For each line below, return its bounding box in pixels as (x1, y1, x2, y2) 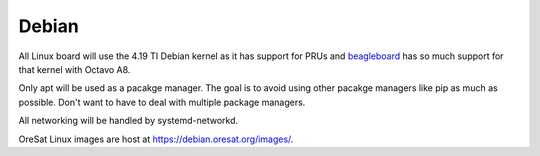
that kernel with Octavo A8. (18, 63, 131, 75)
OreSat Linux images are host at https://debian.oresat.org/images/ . (18, 133, 294, 145)
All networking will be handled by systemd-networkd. (18, 115, 239, 127)
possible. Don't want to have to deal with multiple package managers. (18, 96, 306, 108)
